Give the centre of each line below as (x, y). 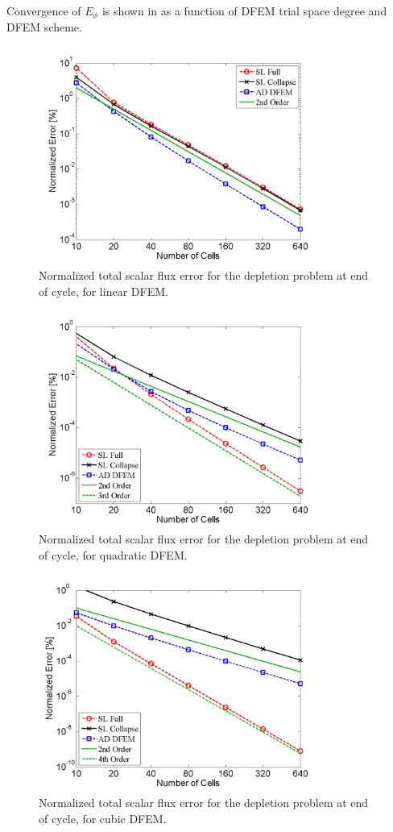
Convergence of (44, 10)
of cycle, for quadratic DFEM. (113, 554)
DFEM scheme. (44, 27)
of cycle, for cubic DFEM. (103, 818)
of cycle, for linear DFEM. (103, 291)
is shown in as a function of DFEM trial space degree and (244, 10)
